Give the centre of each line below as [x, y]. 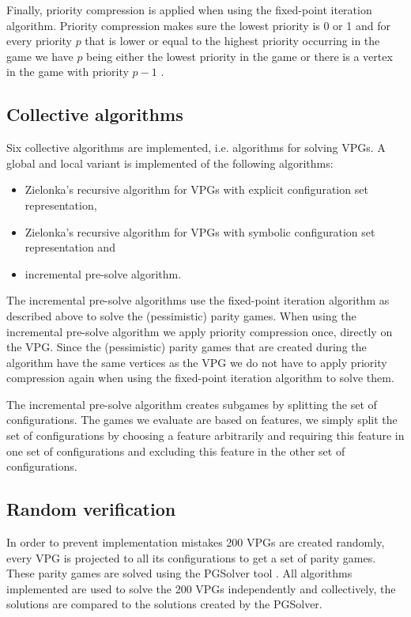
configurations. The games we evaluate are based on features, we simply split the [202, 420]
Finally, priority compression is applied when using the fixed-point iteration [189, 9]
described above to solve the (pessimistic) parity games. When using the [181, 315]
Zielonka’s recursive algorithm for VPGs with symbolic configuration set [200, 231]
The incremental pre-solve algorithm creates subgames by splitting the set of [192, 404]
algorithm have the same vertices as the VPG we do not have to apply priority [197, 362]
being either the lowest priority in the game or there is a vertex [239, 56]
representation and [70, 247]
